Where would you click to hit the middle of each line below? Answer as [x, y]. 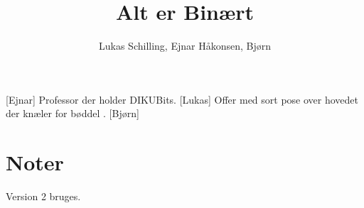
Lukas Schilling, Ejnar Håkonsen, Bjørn [185, 46]
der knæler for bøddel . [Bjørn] [73, 113]
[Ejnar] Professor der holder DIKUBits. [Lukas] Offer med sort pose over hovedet [182, 99]
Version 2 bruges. [43, 196]
